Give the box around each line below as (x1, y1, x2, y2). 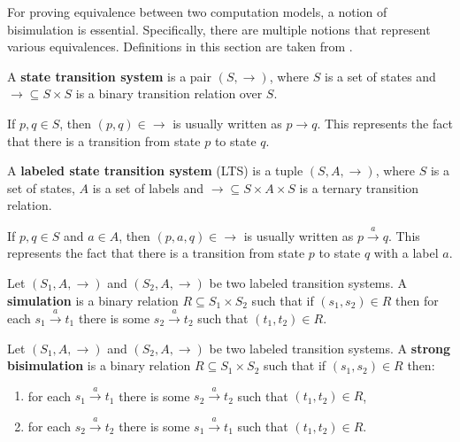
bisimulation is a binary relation (7, 356, 191, 375)
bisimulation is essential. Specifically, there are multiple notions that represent (7, 19, 431, 38)
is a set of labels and (92, 178, 204, 197)
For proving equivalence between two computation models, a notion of (7, 3, 387, 20)
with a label (373, 244, 439, 262)
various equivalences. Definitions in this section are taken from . (7, 37, 353, 56)
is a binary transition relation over (75, 84, 263, 103)
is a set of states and (324, 66, 436, 85)
